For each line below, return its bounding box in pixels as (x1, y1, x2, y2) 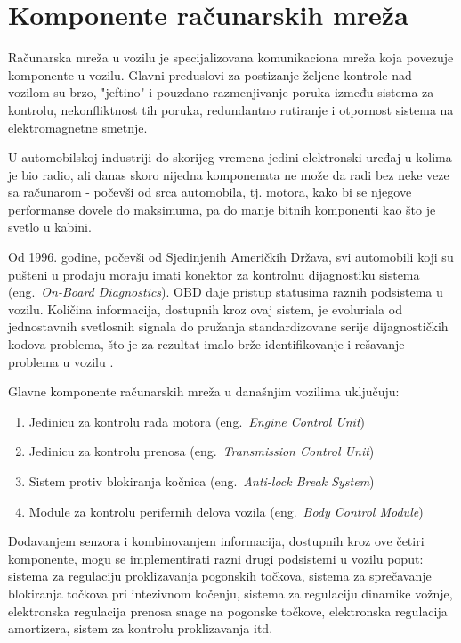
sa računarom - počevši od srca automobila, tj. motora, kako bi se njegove (8, 183, 412, 201)
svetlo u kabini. (8, 217, 92, 236)
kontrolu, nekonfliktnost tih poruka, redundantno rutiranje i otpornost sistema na (8, 100, 454, 118)
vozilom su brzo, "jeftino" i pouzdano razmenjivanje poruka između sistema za (8, 83, 434, 102)
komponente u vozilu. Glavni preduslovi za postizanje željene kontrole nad (8, 65, 412, 84)
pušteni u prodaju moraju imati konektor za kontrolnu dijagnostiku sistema (8, 265, 420, 283)
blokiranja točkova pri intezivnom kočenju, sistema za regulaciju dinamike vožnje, (8, 583, 453, 602)
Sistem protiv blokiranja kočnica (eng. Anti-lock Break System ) (28, 472, 375, 490)
